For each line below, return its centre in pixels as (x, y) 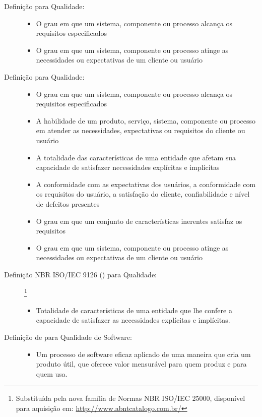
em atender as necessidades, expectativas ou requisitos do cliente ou (141, 130)
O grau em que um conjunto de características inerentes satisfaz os (139, 221)
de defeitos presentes (68, 203)
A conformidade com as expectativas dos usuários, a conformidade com (146, 184)
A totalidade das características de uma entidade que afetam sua (136, 157)
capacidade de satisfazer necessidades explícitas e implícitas (128, 167)
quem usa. (52, 373)
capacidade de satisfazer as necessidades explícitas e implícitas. (133, 320)
